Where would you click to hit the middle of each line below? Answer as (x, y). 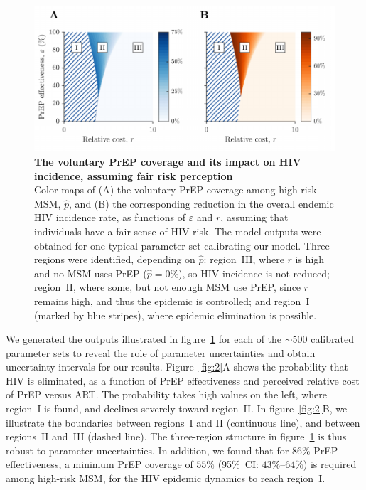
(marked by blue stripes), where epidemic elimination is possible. (176, 315)
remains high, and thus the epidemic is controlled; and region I (172, 300)
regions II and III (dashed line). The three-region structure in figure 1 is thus (176, 436)
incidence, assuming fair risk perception (134, 175)
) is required (330, 464)
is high (310, 259)
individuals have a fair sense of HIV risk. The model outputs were (178, 231)
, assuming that (254, 217)
